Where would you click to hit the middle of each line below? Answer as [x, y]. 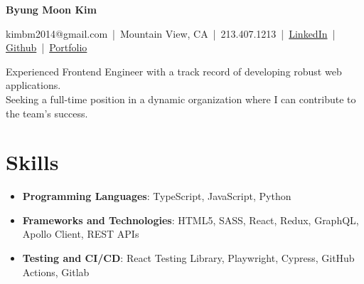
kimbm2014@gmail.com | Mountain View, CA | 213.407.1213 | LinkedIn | [171, 33]
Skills [32, 162]
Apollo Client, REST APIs [81, 234]
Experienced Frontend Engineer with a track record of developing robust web [174, 71]
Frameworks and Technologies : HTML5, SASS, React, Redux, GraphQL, [191, 220]
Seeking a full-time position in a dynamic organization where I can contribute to [181, 99]
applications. [33, 85]
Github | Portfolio [47, 47]
